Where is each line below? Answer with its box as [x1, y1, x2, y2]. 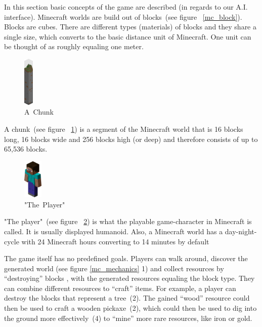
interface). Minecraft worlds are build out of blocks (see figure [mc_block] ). [4, 11, 242, 22]
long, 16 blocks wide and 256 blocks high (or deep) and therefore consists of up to [4, 133, 258, 144]
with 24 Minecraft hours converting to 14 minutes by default [21, 236, 209, 246]
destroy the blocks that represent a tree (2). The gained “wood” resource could [4, 293, 250, 303]
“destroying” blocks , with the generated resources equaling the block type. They [4, 273, 255, 283]
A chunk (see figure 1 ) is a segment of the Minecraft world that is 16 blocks [4, 124, 243, 134]
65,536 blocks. [4, 143, 48, 154]
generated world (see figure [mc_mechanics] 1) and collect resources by [4, 263, 224, 273]
